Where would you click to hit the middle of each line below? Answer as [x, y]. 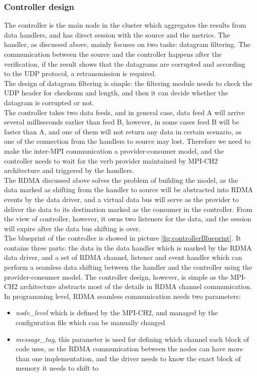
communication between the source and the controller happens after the [113, 54]
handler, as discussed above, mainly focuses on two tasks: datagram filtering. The [127, 44]
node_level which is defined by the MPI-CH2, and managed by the [117, 313]
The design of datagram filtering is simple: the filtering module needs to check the [128, 83]
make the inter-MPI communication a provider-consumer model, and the [114, 150]
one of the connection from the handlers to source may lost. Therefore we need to [127, 141]
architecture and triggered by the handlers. [69, 170]
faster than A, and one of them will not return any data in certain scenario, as [123, 131]
